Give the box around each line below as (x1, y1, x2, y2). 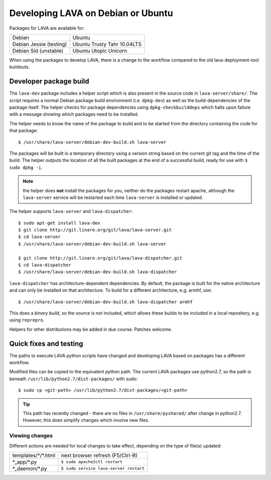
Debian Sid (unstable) (12, 47, 64, 54)
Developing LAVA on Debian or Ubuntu (9, 8, 173, 19)
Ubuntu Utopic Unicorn (72, 47, 127, 54)
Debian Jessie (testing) (12, 41, 67, 48)
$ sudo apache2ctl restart (61, 459, 123, 464)
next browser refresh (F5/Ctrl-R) (61, 451, 138, 458)
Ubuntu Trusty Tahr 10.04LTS (72, 41, 142, 48)
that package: (9, 128, 38, 134)
